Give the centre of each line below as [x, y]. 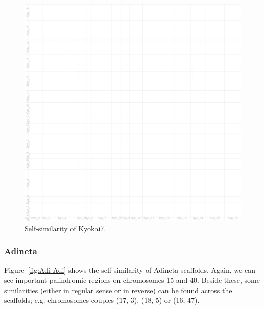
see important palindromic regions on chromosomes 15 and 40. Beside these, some [132, 280]
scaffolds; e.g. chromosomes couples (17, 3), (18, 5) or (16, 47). [102, 300]
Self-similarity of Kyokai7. [65, 228]
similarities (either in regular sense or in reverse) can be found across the [118, 290]
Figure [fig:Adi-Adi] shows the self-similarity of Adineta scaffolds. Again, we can [130, 270]
